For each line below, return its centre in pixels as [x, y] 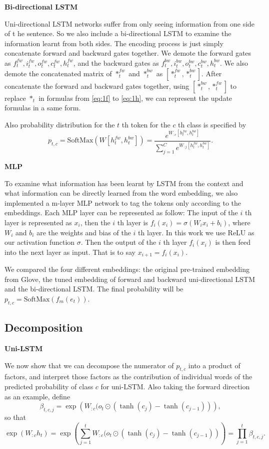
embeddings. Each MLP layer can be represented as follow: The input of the [121, 212]
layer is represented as [38, 222]
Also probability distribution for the [60, 124]
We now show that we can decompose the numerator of [89, 365]
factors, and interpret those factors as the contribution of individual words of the [128, 377]
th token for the [146, 124]
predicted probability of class [49, 387]
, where [239, 222]
